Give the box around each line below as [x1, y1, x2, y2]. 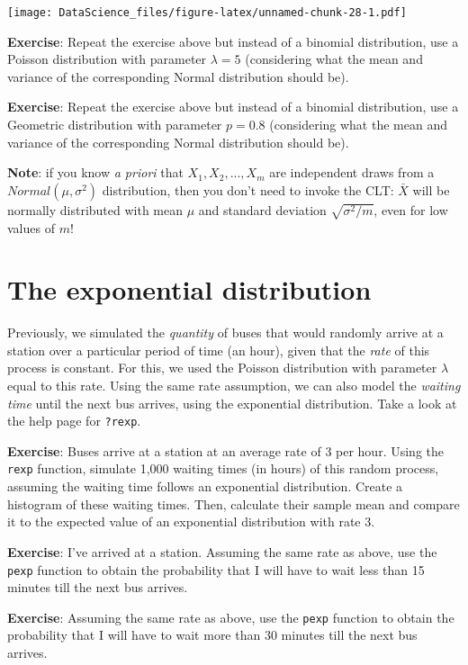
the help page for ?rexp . [7, 411, 141, 430]
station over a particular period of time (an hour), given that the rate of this [7, 340, 430, 359]
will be [412, 180, 450, 199]
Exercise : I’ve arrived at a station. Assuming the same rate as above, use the [7, 542, 437, 561]
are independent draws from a [269, 163, 435, 182]
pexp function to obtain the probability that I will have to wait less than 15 [7, 560, 425, 579]
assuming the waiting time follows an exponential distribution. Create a [7, 477, 403, 496]
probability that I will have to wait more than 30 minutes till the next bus [7, 625, 418, 644]
